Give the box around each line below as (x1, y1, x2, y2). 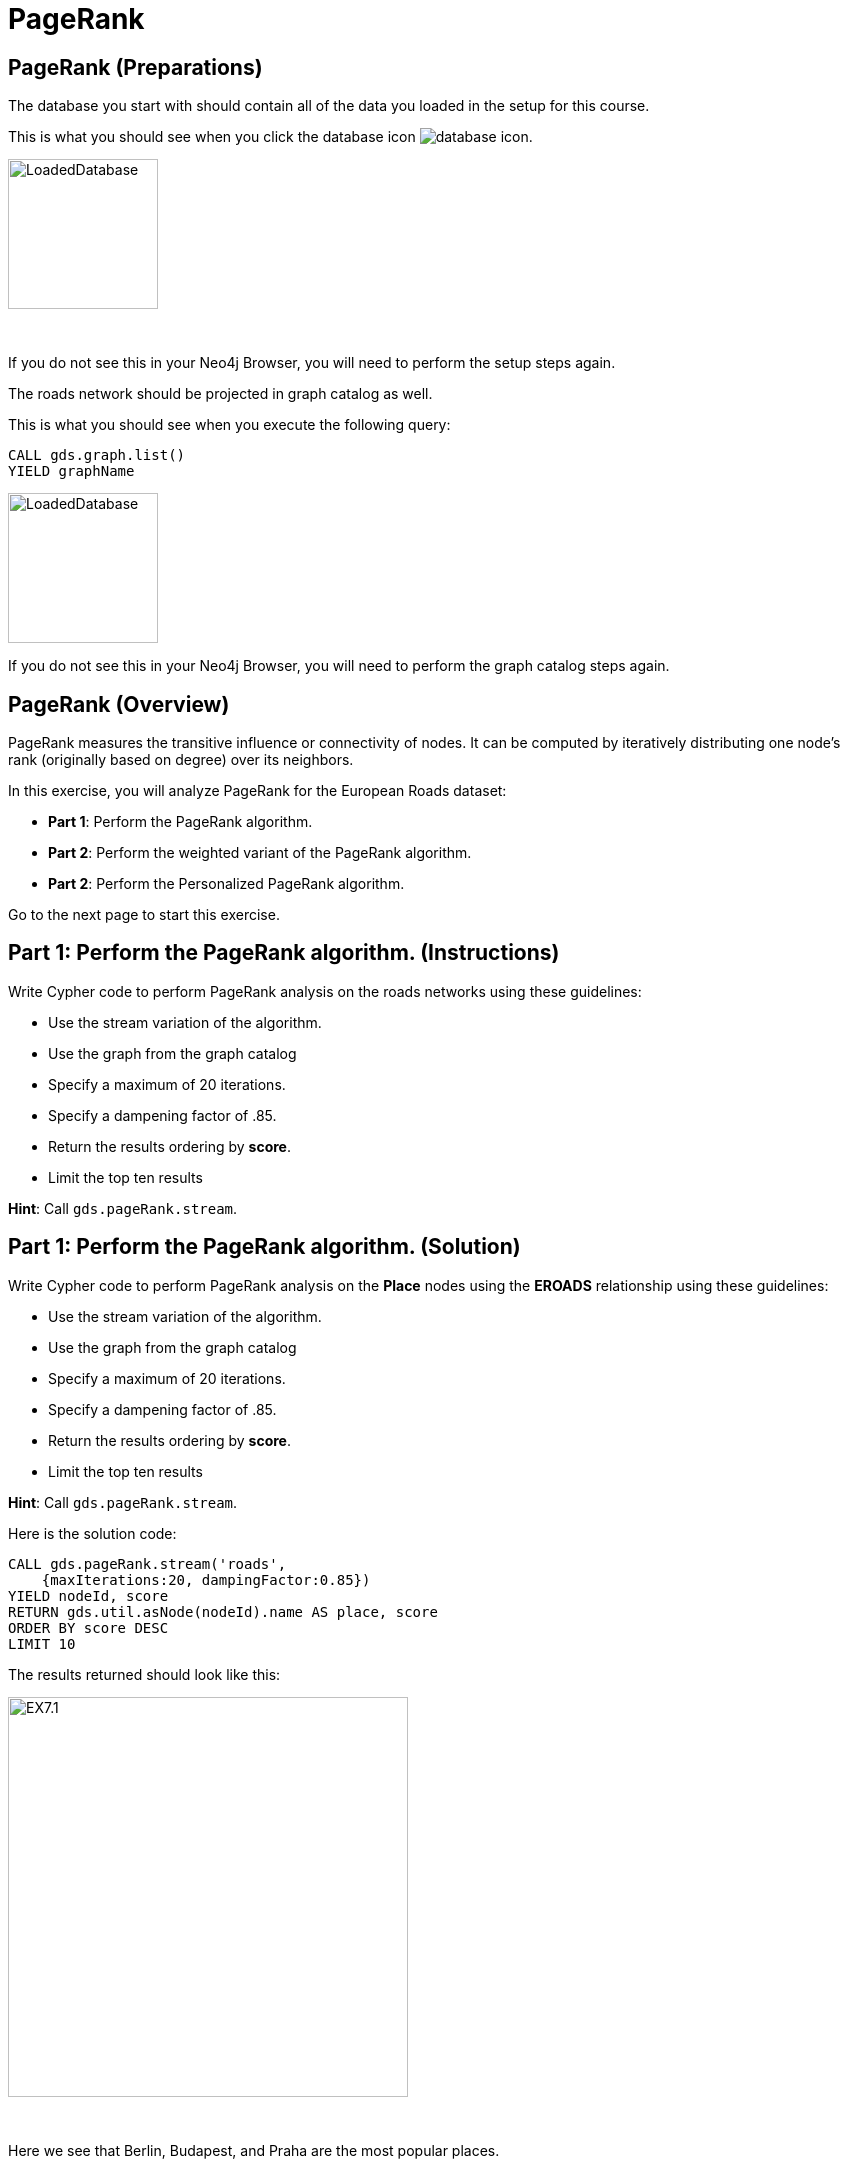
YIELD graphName (8, 463, 135, 480)
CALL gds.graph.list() (8, 447, 186, 464)
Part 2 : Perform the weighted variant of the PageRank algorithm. (48, 844, 472, 862)
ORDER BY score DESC (8, 1619, 169, 1636)
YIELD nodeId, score (8, 1587, 169, 1604)
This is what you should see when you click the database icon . (8, 128, 533, 146)
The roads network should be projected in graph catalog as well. (8, 385, 433, 403)
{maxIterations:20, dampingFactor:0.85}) (41, 1571, 371, 1588)
